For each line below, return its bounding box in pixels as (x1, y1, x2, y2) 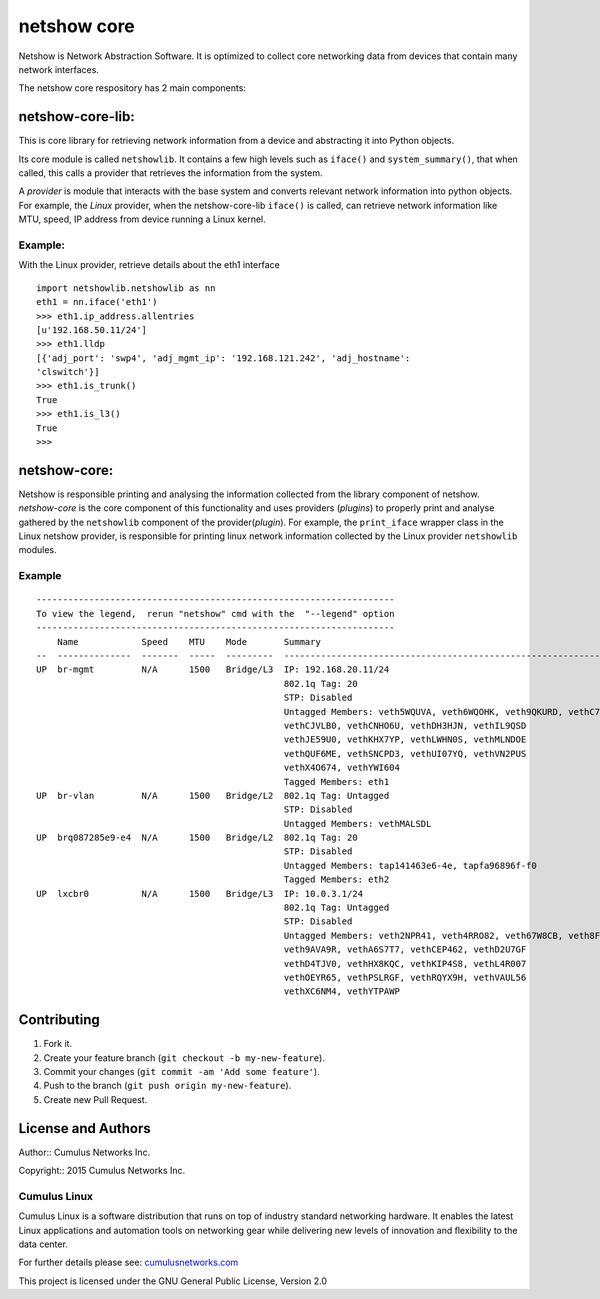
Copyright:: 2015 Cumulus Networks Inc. (18, 1165, 186, 1177)
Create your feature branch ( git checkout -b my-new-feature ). (43, 1051, 325, 1064)
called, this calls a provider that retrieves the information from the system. (18, 167, 323, 179)
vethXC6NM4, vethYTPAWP (283, 986, 400, 997)
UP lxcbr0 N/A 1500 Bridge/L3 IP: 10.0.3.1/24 (36, 888, 364, 899)
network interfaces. (18, 63, 100, 75)
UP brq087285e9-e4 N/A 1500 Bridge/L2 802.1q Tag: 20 (36, 832, 359, 844)
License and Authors (18, 1120, 151, 1137)
